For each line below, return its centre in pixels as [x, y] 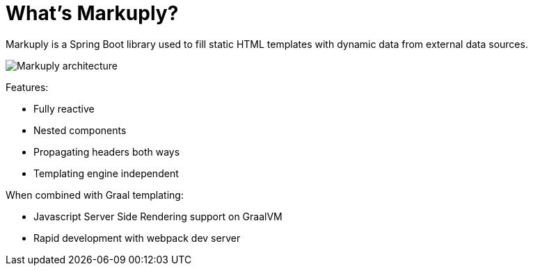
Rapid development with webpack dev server [137, 238]
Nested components [80, 130]
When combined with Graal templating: [95, 195]
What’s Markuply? [92, 13]
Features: [27, 87]
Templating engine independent [106, 173]
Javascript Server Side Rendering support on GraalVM [158, 216]
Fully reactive [64, 108]
